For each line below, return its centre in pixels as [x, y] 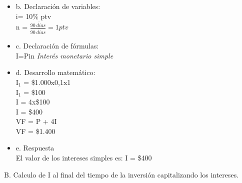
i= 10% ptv [33, 16]
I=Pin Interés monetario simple [64, 55]
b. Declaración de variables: [58, 6]
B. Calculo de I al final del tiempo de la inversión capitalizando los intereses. [121, 174]
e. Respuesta [35, 148]
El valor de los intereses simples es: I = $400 [84, 158]
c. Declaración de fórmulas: [57, 46]
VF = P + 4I [36, 121]
